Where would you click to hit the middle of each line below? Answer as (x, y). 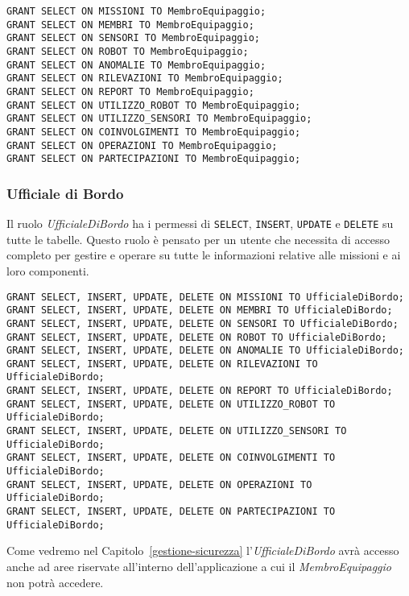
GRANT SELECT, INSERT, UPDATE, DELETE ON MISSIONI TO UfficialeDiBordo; (205, 297)
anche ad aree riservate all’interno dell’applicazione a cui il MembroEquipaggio (199, 566)
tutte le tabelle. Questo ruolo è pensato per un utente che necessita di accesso (198, 239)
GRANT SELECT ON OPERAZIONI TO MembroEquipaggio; (142, 145)
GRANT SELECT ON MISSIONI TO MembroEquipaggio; (136, 11)
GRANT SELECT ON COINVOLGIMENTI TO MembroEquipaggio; (154, 132)
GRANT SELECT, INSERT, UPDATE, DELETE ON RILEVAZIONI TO (162, 364)
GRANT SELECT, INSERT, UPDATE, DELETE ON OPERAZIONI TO (159, 484)
